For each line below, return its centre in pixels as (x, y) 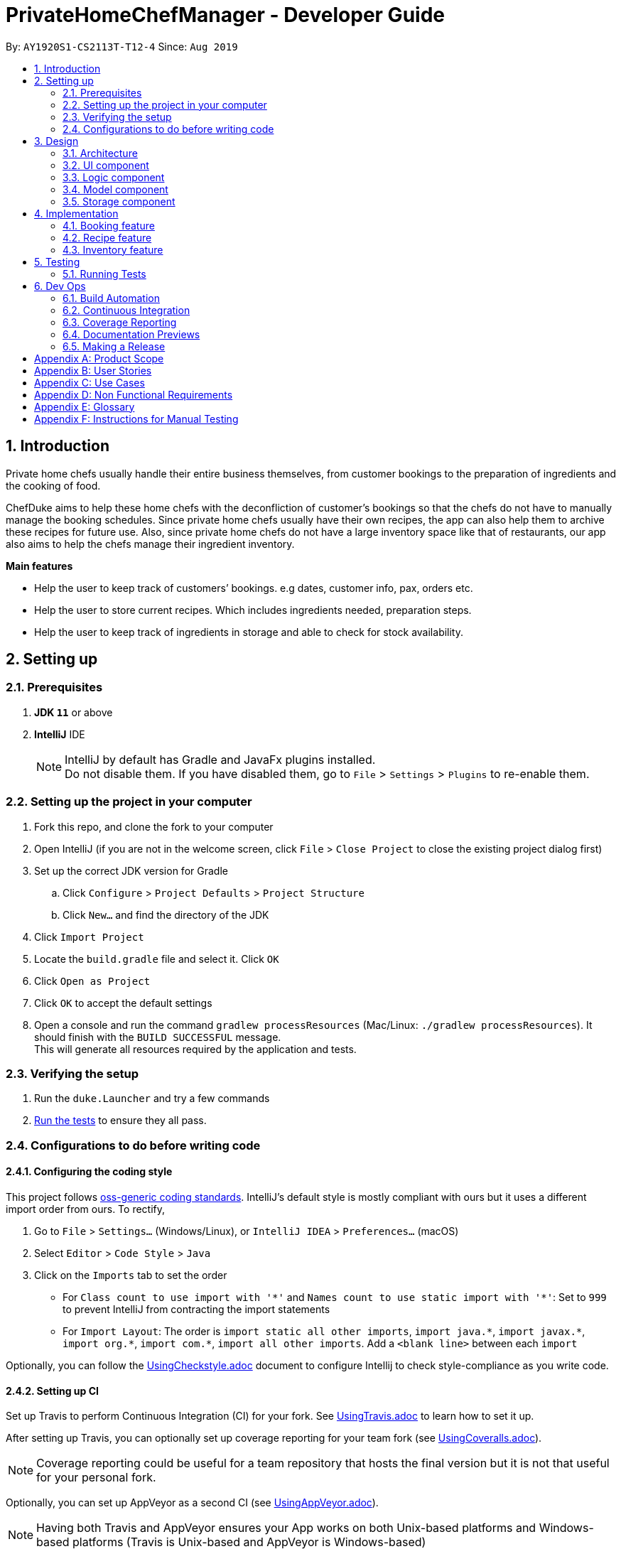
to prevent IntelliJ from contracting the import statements (196, 1309)
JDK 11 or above (74, 712)
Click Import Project (89, 937)
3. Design (56, 141)
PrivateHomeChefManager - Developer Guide (225, 15)
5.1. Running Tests (104, 274)
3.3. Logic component (114, 177)
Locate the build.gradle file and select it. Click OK (157, 959)
